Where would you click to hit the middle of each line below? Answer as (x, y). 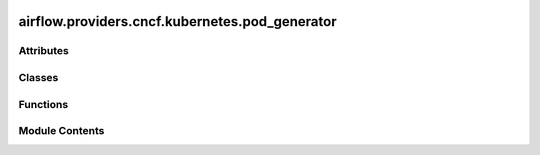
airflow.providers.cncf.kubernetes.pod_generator (177, 21)
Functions (43, 104)
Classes (38, 77)
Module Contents (61, 131)
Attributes (43, 51)
